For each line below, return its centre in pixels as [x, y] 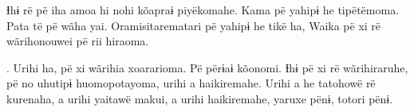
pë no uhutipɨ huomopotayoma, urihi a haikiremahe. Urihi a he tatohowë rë [191, 83]
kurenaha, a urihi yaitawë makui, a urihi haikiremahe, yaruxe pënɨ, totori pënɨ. [200, 98]
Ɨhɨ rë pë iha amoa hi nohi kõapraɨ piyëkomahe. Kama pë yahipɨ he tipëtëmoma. [203, 10]
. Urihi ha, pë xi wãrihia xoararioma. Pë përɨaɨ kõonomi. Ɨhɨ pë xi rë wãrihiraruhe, [207, 67]
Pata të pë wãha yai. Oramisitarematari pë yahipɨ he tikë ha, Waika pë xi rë [194, 25]
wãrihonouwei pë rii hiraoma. [78, 41]
